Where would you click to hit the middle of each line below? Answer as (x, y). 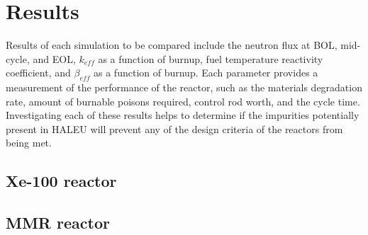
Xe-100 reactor (61, 181)
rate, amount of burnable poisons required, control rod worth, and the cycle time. (183, 101)
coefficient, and (38, 73)
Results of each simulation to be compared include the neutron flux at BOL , (172, 45)
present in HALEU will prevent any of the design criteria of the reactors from (174, 128)
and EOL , (54, 58)
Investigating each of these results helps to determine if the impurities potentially (183, 115)
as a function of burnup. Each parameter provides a (206, 73)
